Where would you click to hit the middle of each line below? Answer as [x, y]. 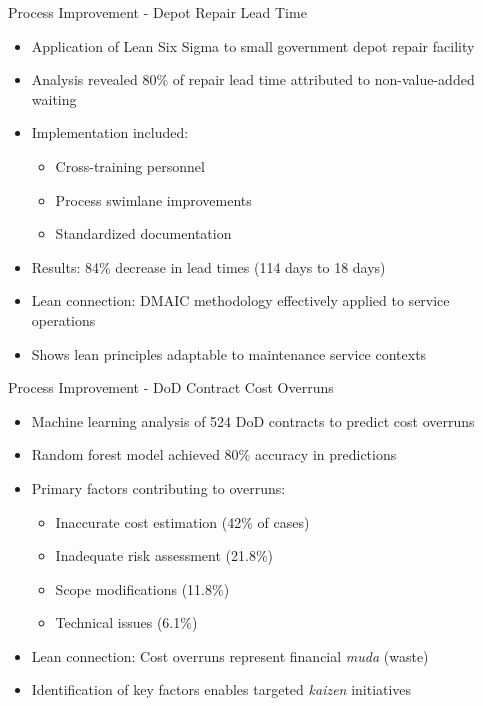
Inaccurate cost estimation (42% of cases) [182, 521]
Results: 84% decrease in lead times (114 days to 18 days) [208, 266]
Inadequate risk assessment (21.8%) [164, 555]
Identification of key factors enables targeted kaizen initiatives [221, 689]
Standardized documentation [143, 233]
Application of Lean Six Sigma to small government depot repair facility [253, 45]
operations [63, 319]
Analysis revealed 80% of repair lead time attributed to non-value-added [253, 79]
